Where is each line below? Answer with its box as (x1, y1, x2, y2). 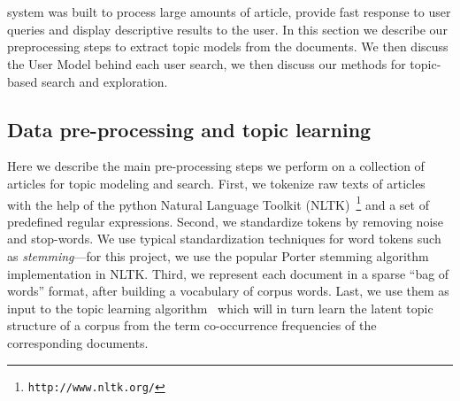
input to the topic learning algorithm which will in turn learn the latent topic (7, 298, 433, 317)
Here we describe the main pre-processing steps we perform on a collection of (7, 157, 425, 175)
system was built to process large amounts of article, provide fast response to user (7, 3, 451, 21)
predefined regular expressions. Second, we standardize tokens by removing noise (7, 212, 444, 230)
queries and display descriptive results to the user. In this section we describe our (7, 19, 448, 38)
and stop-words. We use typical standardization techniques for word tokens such (7, 229, 441, 248)
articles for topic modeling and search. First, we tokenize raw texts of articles (7, 174, 425, 192)
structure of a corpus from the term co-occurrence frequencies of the (7, 316, 377, 335)
